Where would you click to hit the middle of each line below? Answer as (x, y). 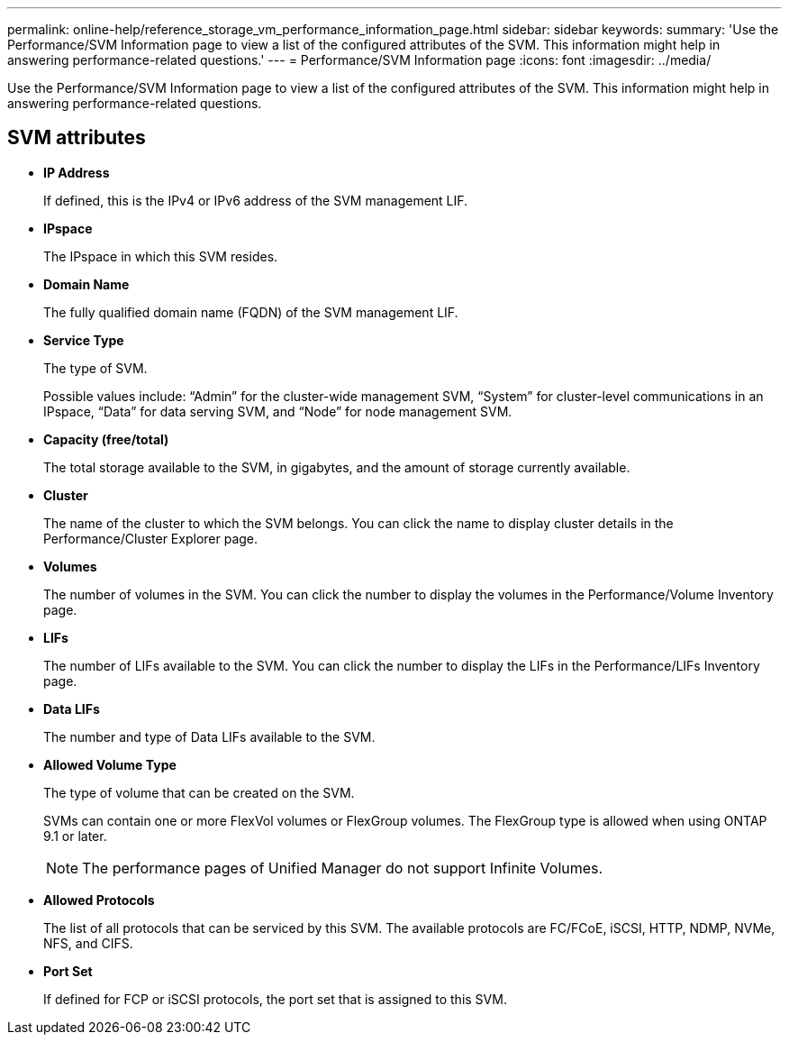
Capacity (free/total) (106, 439)
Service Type (84, 340)
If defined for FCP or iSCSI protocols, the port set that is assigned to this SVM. (275, 999)
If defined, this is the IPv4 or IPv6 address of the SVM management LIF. (256, 200)
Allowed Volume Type (110, 764)
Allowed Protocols (99, 900)
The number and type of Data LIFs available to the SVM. (209, 736)
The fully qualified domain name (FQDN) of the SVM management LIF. (251, 312)
